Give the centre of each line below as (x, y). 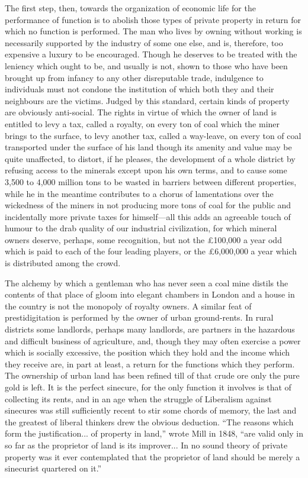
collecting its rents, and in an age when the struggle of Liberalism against (138, 398)
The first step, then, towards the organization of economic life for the (130, 8)
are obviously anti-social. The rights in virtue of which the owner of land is (141, 112)
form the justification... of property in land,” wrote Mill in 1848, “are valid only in (154, 433)
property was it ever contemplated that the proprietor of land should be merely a (153, 456)
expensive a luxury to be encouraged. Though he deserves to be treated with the (151, 54)
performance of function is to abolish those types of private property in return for (153, 19)
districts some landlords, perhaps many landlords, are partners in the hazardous (150, 329)
